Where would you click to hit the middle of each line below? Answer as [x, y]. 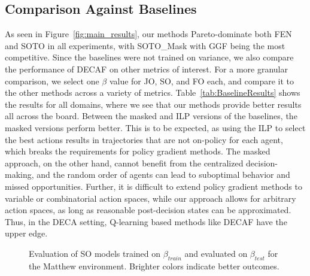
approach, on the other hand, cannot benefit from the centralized [124, 163]
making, [19, 175]
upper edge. [26, 233]
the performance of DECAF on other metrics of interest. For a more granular [147, 69]
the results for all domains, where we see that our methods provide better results [153, 104]
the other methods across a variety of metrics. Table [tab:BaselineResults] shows [153, 92]
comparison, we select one [52, 81]
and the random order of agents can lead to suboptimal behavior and [163, 175]
